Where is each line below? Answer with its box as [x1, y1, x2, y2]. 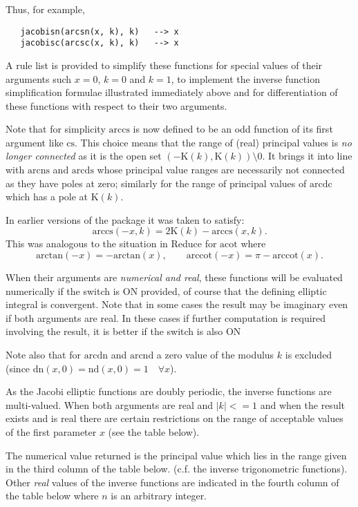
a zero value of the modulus [156, 347, 274, 361]
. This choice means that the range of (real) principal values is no [75, 135, 352, 149]
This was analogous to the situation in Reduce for [6, 236, 217, 251]
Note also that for [6, 347, 82, 361]
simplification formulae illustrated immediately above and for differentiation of [6, 85, 338, 99]
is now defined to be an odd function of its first [133, 122, 333, 136]
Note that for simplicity [6, 122, 106, 136]
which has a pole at [6, 189, 88, 204]
